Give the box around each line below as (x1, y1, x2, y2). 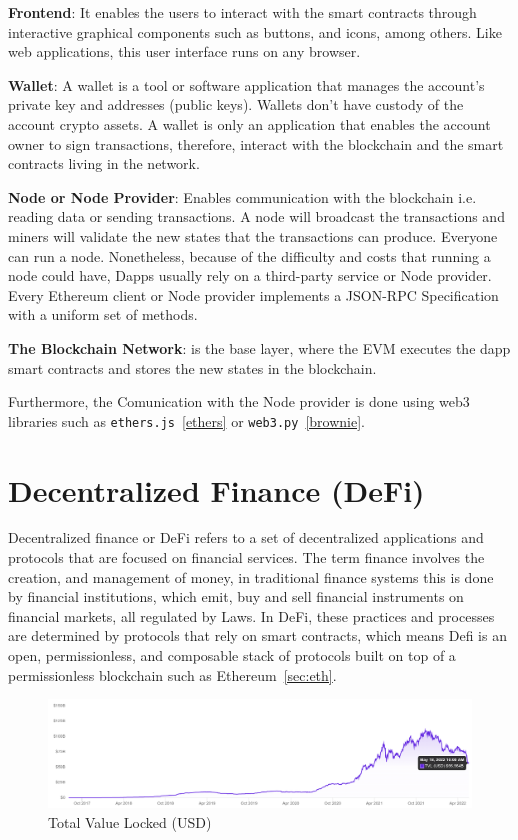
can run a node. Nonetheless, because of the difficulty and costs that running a (8, 245, 491, 266)
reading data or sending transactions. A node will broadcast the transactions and (8, 206, 505, 227)
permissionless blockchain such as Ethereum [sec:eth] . (8, 664, 337, 685)
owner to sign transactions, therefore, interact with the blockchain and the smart (8, 133, 504, 154)
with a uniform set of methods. (8, 304, 198, 325)
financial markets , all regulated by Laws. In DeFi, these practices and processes (8, 605, 495, 626)
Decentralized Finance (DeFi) (8, 469, 425, 510)
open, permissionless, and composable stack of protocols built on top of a (8, 645, 456, 666)
